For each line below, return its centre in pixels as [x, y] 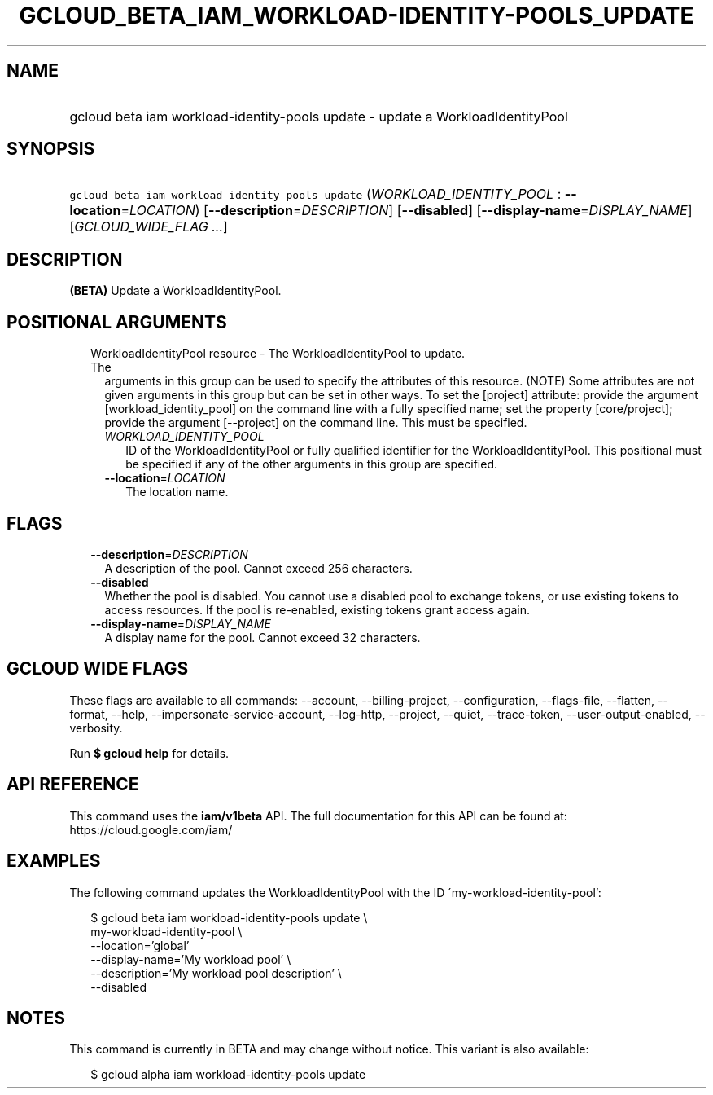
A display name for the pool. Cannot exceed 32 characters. [262, 637]
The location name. [177, 492]
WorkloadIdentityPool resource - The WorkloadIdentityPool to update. [278, 354]
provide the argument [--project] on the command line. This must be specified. [316, 423]
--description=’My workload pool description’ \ [216, 973]
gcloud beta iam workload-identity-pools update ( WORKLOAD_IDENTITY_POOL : [315, 194]
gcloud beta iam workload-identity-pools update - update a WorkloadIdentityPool [319, 116]
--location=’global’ [140, 945]
